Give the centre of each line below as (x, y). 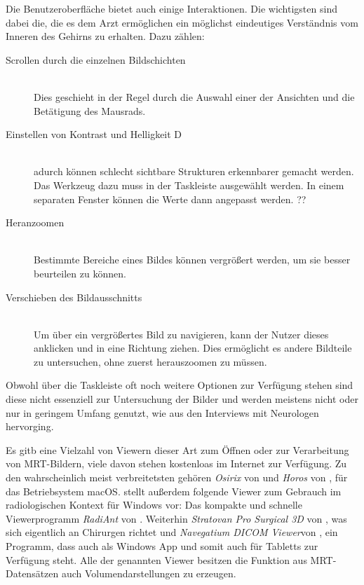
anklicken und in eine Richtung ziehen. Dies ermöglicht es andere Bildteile (193, 348)
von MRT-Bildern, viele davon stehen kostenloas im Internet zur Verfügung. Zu (176, 463)
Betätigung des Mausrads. (90, 110)
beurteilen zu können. (80, 273)
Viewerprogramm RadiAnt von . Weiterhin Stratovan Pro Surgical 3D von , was (176, 518)
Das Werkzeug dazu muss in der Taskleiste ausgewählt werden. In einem (189, 185)
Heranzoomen (35, 222)
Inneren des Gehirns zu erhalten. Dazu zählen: (105, 36)
